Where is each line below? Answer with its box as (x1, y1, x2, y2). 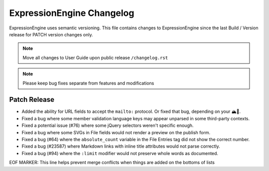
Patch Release (9, 95, 55, 104)
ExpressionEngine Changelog (9, 7, 134, 18)
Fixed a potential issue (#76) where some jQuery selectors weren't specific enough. (21, 122, 194, 129)
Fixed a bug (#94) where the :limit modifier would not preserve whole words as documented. (21, 150, 219, 156)
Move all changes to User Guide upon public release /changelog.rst (22, 55, 168, 61)
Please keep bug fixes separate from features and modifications (22, 80, 154, 86)
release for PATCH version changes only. (9, 31, 93, 37)
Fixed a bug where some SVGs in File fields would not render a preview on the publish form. (21, 129, 211, 135)
